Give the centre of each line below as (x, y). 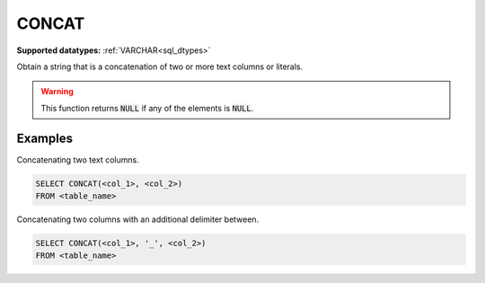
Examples (45, 138)
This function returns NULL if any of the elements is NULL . (147, 108)
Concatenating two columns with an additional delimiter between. (138, 219)
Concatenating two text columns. (78, 159)
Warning (57, 92)
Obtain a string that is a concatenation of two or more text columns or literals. (160, 66)
